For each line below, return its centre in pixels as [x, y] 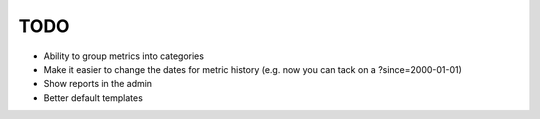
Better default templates [93, 97]
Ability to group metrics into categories [124, 56]
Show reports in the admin [98, 84]
